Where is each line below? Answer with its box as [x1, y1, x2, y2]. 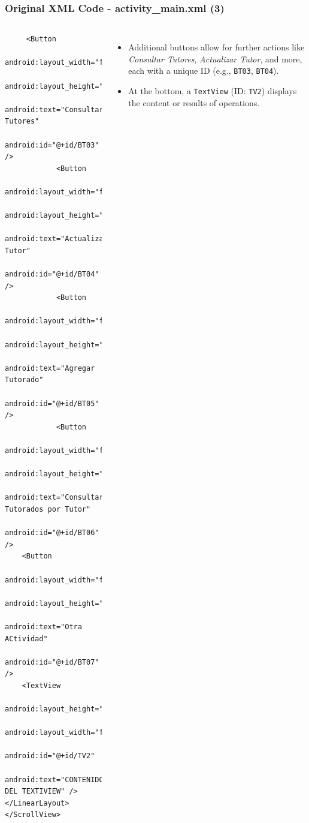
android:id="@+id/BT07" [5, 657, 99, 666]
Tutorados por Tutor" [5, 504, 91, 513]
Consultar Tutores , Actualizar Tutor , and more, [128, 52, 302, 65]
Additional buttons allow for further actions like [128, 41, 305, 53]
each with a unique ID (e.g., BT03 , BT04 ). [128, 64, 279, 77]
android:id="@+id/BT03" [5, 140, 99, 149]
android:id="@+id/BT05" [5, 399, 99, 408]
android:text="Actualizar [5, 235, 108, 244]
